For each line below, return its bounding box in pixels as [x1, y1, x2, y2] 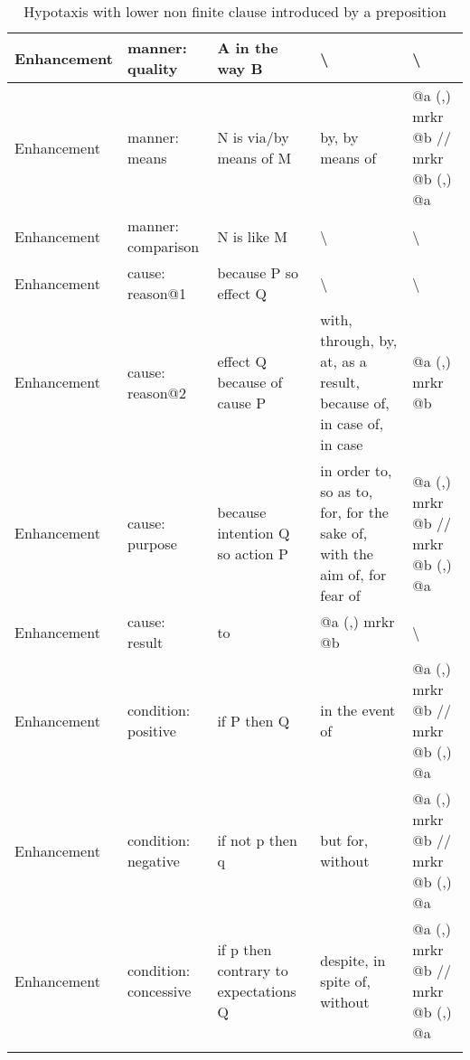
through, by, [320, 330, 398, 351]
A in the [217, 37, 278, 58]
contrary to [217, 960, 288, 980]
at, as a [320, 351, 367, 371]
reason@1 [127, 283, 186, 304]
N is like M [217, 225, 287, 247]
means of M [217, 147, 292, 168]
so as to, [320, 481, 373, 502]
